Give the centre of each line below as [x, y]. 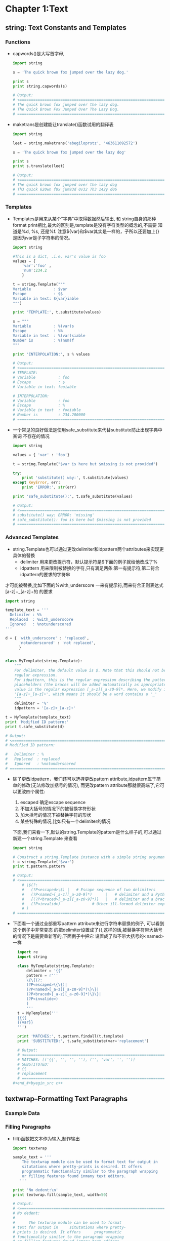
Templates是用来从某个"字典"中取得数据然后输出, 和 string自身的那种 [84, 219]
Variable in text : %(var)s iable [49, 335]
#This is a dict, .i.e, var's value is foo [59, 256]
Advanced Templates [32, 537]
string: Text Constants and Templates [66, 28]
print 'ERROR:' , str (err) [49, 487]
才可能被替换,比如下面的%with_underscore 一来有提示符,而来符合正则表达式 [84, 585]
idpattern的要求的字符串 [45, 574]
